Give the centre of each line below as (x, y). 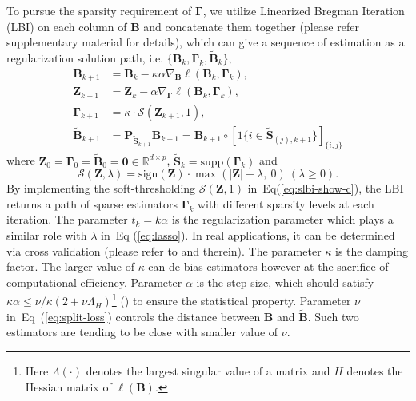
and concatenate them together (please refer (251, 26)
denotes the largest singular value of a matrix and (208, 371)
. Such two (333, 316)
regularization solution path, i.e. (85, 58)
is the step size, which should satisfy (285, 282)
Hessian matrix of (68, 386)
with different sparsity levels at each (286, 203)
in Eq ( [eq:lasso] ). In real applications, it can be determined (248, 235)
